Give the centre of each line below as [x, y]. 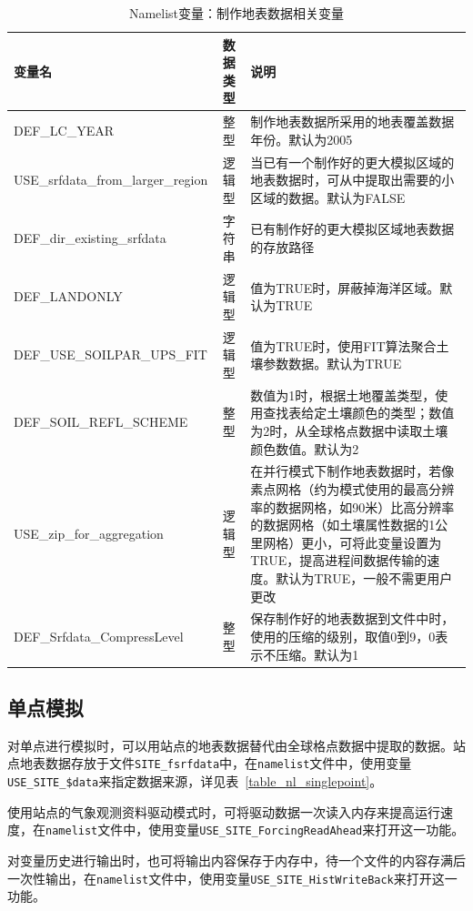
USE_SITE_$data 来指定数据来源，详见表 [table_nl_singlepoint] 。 [195, 781]
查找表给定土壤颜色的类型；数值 [359, 413]
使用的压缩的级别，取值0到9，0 [343, 636]
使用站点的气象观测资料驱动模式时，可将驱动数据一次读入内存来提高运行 [224, 811]
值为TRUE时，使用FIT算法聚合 [343, 345]
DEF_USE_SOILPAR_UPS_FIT [111, 354]
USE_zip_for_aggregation [89, 533]
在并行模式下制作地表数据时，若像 [352, 471]
